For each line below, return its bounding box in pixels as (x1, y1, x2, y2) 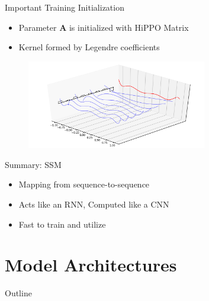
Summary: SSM (5, 158, 62, 170)
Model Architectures (5, 253, 177, 277)
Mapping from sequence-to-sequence (18, 178, 150, 190)
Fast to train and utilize (18, 218, 106, 230)
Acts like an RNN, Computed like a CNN (18, 198, 169, 210)
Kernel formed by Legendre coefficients (18, 41, 160, 53)
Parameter (18, 21, 57, 33)
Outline (5, 287, 32, 299)
